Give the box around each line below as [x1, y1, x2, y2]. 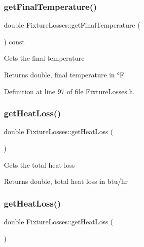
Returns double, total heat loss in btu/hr [4, 176, 128, 186]
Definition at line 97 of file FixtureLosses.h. [4, 86, 135, 96]
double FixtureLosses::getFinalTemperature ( [4, 20, 140, 30]
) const [4, 36, 25, 46]
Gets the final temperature [4, 53, 85, 63]
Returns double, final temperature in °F [4, 70, 124, 79]
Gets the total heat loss [4, 159, 75, 170]
